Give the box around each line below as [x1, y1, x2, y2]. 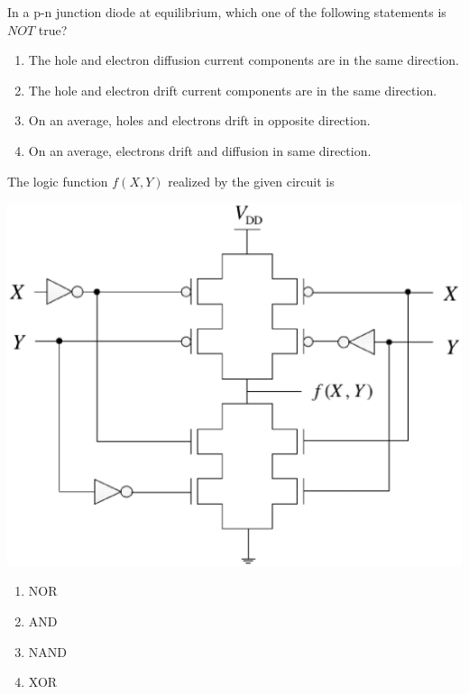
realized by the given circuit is [168, 171, 335, 190]
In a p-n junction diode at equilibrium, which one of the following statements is [7, 3, 446, 21]
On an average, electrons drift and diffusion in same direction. [28, 141, 372, 160]
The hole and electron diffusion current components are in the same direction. [28, 50, 459, 69]
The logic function [7, 171, 108, 190]
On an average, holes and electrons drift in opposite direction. [28, 111, 371, 130]
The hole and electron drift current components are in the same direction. [28, 80, 437, 99]
